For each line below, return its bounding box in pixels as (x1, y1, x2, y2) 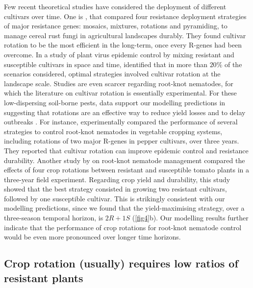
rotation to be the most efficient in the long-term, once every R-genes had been (4, 40, 242, 50)
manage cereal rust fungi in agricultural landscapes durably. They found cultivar (4, 30, 246, 40)
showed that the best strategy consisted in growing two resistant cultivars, (4, 184, 227, 194)
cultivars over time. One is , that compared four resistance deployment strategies (4, 11, 247, 21)
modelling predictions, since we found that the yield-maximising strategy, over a (4, 203, 245, 213)
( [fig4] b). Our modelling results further (132, 213, 249, 223)
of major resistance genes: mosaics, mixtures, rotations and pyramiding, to (4, 21, 228, 31)
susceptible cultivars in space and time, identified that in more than (4, 59, 207, 69)
